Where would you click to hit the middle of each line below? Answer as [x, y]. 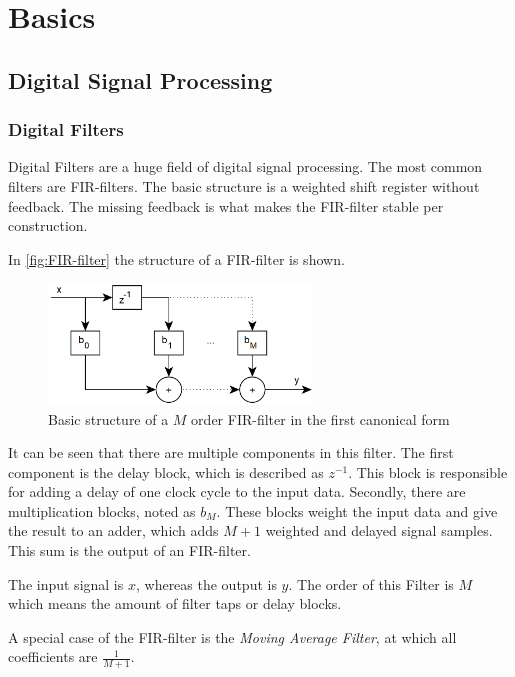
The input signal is [66, 583]
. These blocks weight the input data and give [357, 510]
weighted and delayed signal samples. [379, 530]
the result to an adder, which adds [113, 530]
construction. [48, 225]
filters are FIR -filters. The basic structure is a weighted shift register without [244, 185]
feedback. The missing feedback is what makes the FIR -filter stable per [226, 205]
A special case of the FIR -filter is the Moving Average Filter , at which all [232, 636]
